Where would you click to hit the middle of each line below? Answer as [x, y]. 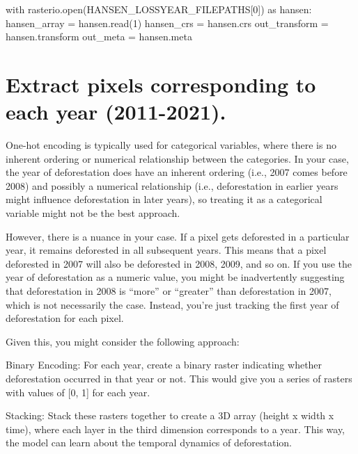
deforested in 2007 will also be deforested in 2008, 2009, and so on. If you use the [179, 263]
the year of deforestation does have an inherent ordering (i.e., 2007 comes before [177, 172]
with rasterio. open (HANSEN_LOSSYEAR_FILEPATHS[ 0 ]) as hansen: [159, 9]
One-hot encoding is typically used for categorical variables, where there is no [171, 145]
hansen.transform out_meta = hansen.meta [99, 37]
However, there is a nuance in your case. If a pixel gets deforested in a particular [178, 236]
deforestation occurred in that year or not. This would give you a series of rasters [179, 378]
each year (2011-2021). [116, 112]
